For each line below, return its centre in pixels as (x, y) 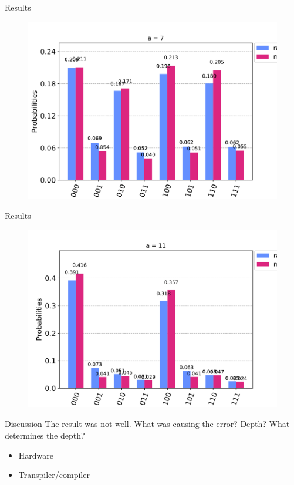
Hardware (36, 455)
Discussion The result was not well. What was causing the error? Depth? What (147, 424)
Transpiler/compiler (54, 475)
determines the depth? (45, 435)
